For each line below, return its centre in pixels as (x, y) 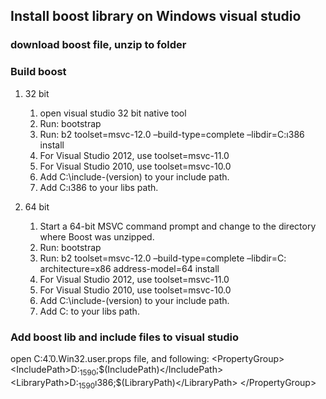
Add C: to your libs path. (89, 311)
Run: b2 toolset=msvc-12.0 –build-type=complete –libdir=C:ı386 (172, 134)
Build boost (38, 72)
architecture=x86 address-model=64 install (129, 268)
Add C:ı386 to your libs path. (99, 187)
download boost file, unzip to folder (98, 45)
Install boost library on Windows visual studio (156, 16)
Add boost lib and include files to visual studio (125, 337)
